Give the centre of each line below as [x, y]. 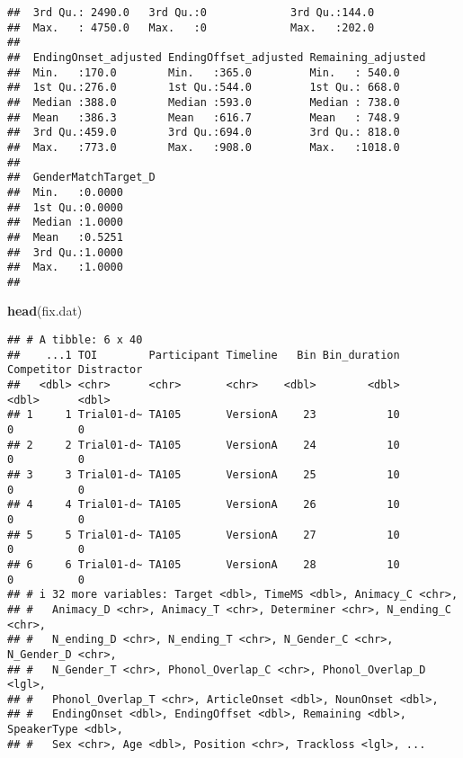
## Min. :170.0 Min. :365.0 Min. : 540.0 [204, 72]
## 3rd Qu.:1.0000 [65, 252]
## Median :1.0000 [65, 223]
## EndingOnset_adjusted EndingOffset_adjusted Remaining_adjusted [217, 57]
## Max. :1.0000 [65, 268]
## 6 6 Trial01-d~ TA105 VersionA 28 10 [204, 564]
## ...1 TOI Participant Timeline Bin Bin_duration [204, 355]
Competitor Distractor [75, 370]
